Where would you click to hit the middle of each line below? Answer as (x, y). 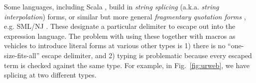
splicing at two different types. (50, 75)
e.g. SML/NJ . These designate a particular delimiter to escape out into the (120, 26)
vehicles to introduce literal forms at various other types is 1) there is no (115, 45)
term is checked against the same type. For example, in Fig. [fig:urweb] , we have (127, 65)
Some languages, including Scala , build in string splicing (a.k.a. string (112, 6)
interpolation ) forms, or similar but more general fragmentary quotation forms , (125, 16)
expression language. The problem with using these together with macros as (120, 36)
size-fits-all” (22, 55)
